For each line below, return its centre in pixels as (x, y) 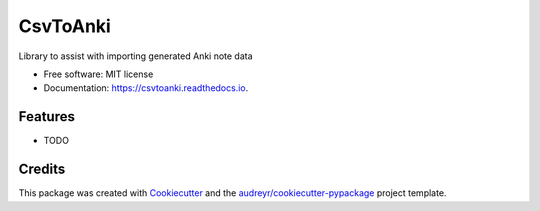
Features (46, 116)
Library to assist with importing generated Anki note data (136, 56)
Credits (42, 169)
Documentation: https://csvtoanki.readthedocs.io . (146, 88)
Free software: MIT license (98, 74)
